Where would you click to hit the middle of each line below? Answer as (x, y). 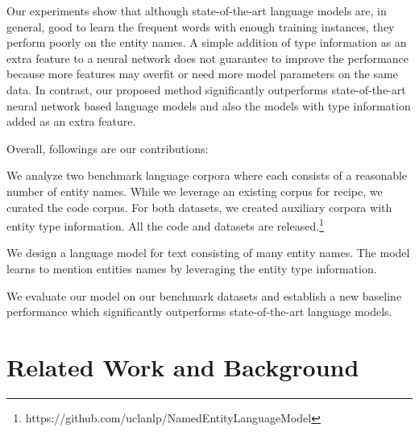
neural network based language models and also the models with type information (209, 105)
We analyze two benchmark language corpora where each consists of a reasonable (207, 175)
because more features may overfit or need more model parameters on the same (202, 74)
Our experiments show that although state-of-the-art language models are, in (197, 10)
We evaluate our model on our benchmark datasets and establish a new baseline (204, 295)
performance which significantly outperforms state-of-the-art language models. (199, 312)
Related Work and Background (183, 366)
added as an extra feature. (71, 121)
